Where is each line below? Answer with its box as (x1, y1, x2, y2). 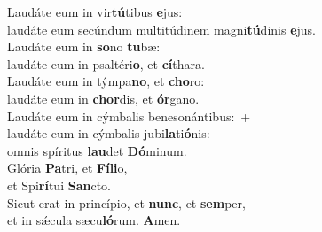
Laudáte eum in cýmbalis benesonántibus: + (7, 106, 251, 125)
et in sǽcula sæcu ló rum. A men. (7, 211, 181, 229)
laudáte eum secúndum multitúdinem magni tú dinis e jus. (7, 19, 316, 38)
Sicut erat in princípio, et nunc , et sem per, (7, 193, 246, 212)
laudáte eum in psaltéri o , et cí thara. (7, 54, 205, 73)
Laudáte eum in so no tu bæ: (7, 37, 161, 56)
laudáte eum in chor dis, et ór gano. (7, 89, 200, 107)
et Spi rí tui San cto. (7, 175, 111, 194)
